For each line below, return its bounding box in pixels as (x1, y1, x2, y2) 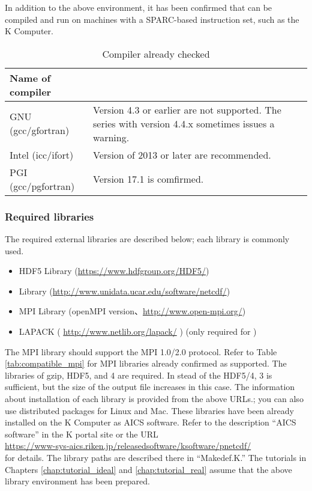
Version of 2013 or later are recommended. (93, 147, 271, 162)
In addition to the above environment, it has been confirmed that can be (5, 1, 272, 13)
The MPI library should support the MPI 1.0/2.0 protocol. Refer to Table (5, 345, 277, 358)
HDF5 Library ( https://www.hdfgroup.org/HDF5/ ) (19, 264, 209, 277)
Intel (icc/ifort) (10, 147, 74, 162)
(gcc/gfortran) (10, 123, 70, 138)
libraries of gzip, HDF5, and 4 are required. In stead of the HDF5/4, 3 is (5, 368, 272, 381)
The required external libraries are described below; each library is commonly (5, 233, 290, 245)
